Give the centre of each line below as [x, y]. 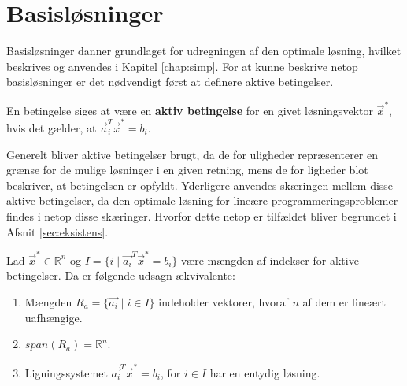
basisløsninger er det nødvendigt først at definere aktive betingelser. [170, 82]
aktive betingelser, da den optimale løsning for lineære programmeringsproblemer [202, 200]
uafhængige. [54, 317]
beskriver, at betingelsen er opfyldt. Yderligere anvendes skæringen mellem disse [200, 185]
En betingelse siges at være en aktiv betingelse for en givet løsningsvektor [190, 110]
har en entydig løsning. [265, 372]
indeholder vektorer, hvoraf [224, 302]
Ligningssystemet [66, 372]
